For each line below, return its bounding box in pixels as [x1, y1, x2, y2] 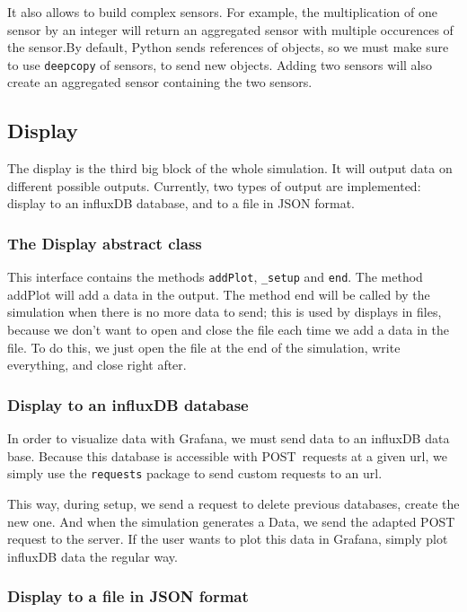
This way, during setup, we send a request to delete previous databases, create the [7, 494, 460, 512]
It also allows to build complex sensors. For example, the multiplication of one [7, 3, 437, 21]
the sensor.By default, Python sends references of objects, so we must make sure [7, 38, 449, 57]
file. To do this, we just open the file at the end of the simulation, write [7, 337, 401, 356]
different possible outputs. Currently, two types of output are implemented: [7, 176, 421, 195]
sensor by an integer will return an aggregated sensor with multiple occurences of [7, 20, 454, 39]
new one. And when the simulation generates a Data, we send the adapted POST [7, 511, 455, 530]
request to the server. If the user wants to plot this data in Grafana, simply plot [7, 529, 448, 548]
